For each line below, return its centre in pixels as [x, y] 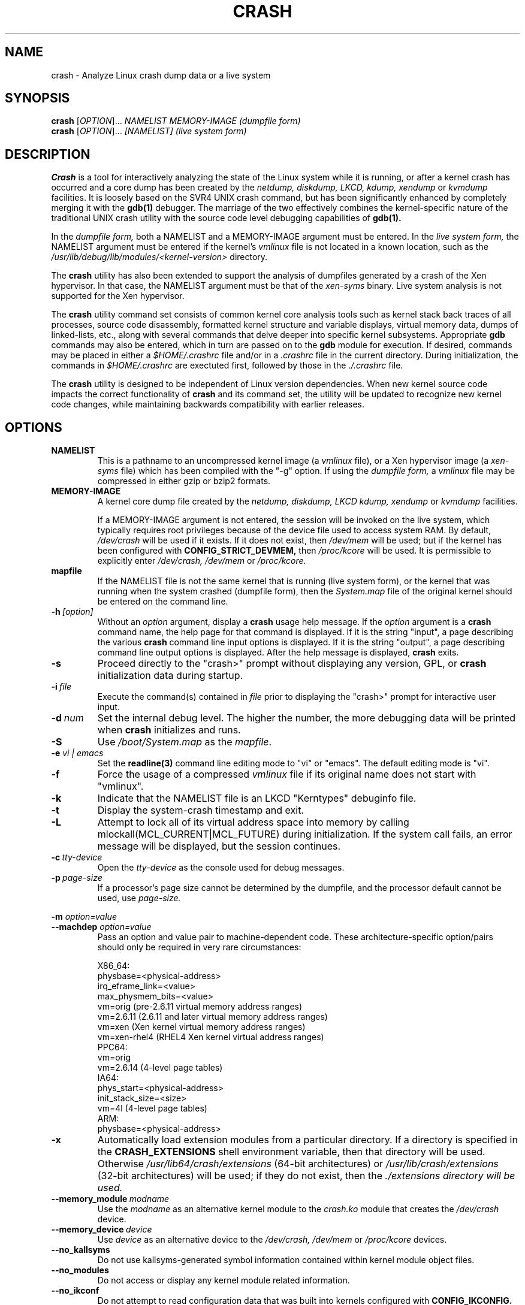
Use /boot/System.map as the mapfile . [185, 742]
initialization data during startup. [170, 676]
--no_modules [80, 1270]
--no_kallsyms [81, 1250]
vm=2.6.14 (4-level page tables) [160, 1068]
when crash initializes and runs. [169, 730]
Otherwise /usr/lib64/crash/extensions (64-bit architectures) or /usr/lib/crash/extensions [298, 1164]
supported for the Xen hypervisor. [118, 296]
